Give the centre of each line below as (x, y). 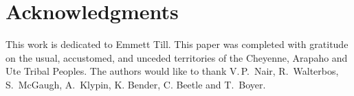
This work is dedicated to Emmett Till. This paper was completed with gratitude (177, 44)
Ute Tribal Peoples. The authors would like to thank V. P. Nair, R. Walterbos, (172, 71)
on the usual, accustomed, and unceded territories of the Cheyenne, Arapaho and (177, 57)
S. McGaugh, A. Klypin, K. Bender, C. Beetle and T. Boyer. (136, 84)
